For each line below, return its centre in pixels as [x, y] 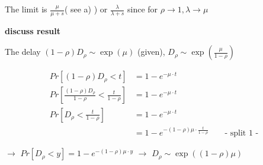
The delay [23, 52]
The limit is [26, 9]
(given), [151, 52]
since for [143, 9]
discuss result [33, 30]
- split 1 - [242, 133]
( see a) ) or [86, 9]
